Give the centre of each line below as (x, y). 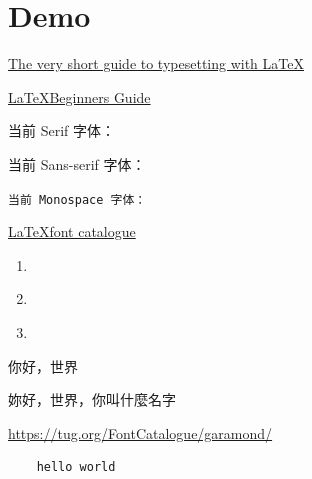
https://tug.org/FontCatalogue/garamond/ (140, 432)
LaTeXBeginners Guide (79, 96)
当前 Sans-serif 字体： (77, 163)
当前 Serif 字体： (61, 130)
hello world (76, 467)
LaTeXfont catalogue (72, 231)
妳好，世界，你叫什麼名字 (92, 399)
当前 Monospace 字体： (77, 199)
